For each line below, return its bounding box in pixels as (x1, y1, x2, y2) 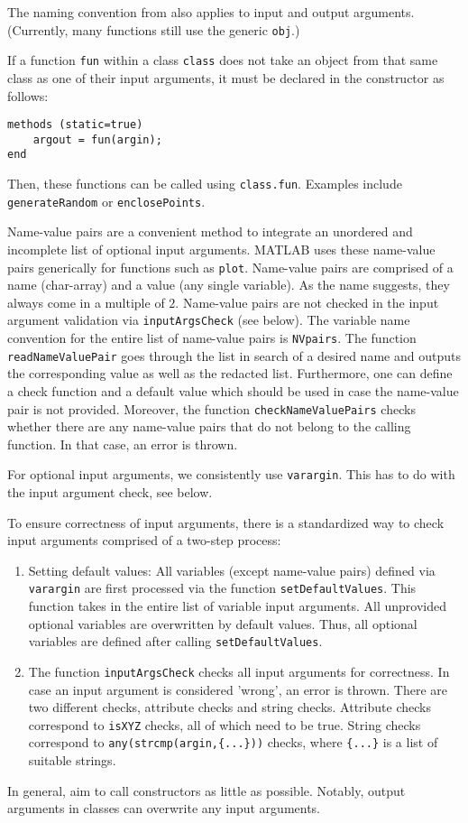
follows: (7, 86, 49, 105)
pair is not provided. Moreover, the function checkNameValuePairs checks (7, 399, 416, 418)
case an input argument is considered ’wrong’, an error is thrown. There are (28, 680, 448, 698)
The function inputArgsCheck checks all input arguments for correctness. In (28, 661, 450, 680)
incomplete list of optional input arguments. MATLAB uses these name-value (7, 239, 436, 258)
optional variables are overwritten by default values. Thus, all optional (28, 614, 418, 633)
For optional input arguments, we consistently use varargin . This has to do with (7, 465, 455, 484)
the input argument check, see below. (7, 483, 213, 502)
